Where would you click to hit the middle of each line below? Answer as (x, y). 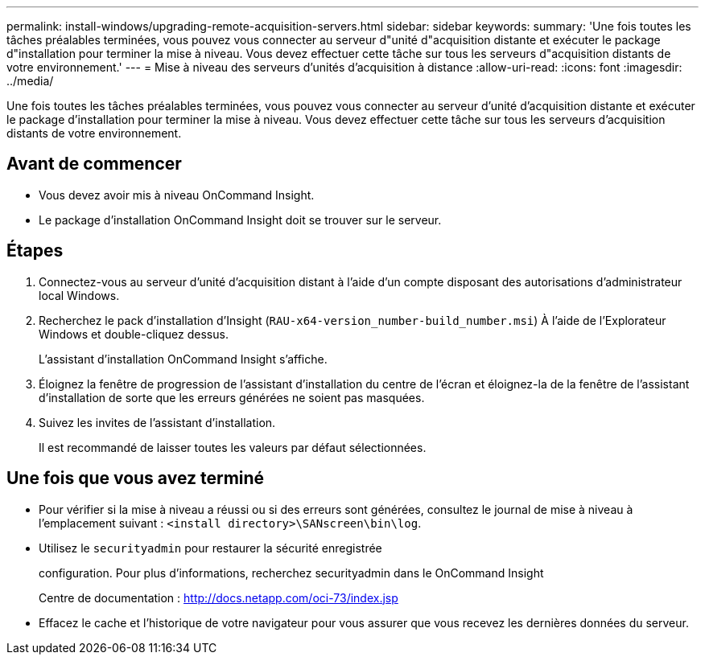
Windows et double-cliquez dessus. (134, 334)
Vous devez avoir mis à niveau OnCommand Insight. (177, 195)
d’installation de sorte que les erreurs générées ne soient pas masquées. (232, 397)
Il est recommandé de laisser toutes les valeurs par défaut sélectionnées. (233, 447)
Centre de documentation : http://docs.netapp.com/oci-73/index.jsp (219, 597)
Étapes (35, 251)
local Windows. (79, 295)
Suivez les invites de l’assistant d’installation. (157, 422)
